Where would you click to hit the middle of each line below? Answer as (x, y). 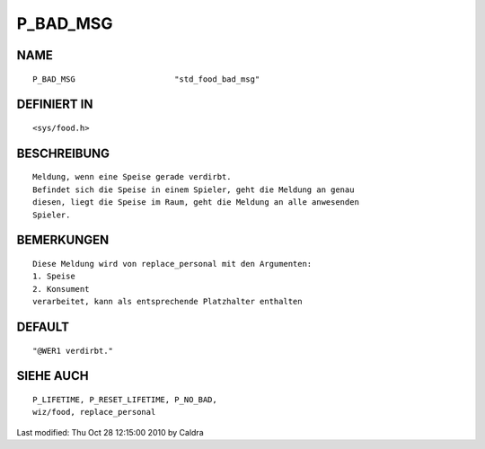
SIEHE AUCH (53, 376)
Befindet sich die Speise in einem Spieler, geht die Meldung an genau (194, 189)
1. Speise (54, 277)
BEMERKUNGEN (63, 240)
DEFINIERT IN (55, 105)
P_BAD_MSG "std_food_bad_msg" (146, 79)
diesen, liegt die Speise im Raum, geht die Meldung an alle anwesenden (196, 202)
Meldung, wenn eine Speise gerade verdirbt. (132, 177)
